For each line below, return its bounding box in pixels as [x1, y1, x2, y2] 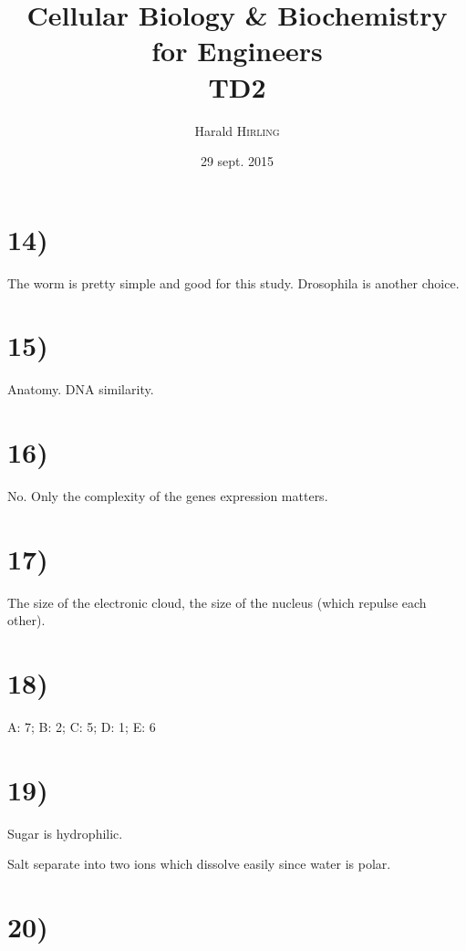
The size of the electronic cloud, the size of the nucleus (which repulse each [7, 592, 427, 611]
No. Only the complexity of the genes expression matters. [7, 486, 328, 506]
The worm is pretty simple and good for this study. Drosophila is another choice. [7, 273, 460, 292]
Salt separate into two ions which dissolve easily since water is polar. [7, 854, 391, 873]
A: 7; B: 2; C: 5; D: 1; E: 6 [7, 717, 156, 737]
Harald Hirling [194, 120, 280, 140]
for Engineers [151, 32, 323, 69]
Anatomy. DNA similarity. [7, 380, 154, 399]
